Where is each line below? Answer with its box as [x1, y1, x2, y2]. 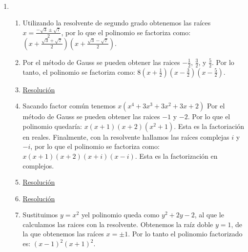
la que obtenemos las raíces [22, 229, 104, 239]
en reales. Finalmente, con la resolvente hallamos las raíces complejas [22, 131, 229, 142]
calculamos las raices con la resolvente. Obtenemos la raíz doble [22, 219, 213, 229]
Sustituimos [22, 210, 58, 220]
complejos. [22, 160, 54, 170]
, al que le [194, 210, 224, 220]
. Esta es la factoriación [174, 121, 245, 131]
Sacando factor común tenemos [22, 101, 116, 111]
